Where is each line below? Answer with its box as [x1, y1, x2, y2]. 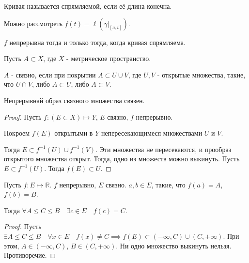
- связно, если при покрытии [11, 69, 96, 79]
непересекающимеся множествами [101, 128, 202, 138]
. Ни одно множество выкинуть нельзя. [116, 240, 232, 250]
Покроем [4, 128, 30, 138]
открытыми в [54, 128, 93, 138]
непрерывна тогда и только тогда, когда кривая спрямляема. [9, 37, 186, 47]
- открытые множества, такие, [157, 69, 246, 79]
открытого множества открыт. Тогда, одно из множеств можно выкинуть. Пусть [4, 154, 240, 164]
